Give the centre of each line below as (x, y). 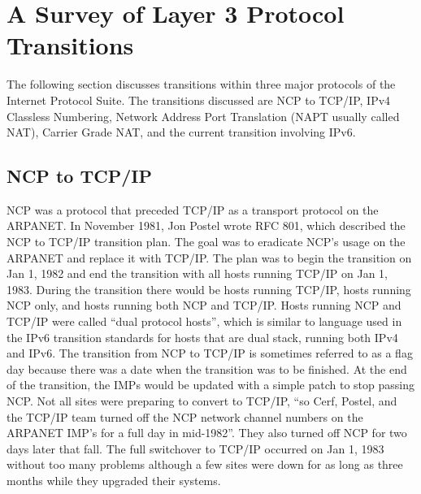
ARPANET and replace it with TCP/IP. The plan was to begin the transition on (209, 257)
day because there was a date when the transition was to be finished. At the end (207, 368)
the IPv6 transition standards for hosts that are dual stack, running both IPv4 (202, 337)
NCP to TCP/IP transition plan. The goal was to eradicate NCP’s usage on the (206, 242)
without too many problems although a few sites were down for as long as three (205, 464)
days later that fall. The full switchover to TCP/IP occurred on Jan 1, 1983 (195, 448)
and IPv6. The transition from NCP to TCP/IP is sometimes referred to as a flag (210, 353)
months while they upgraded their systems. (114, 480)
